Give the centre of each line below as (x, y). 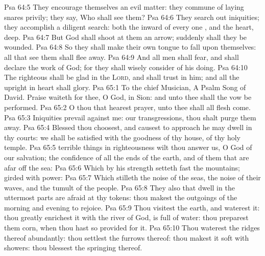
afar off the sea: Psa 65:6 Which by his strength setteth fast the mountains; (122, 167)
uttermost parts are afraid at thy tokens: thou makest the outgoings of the (121, 197)
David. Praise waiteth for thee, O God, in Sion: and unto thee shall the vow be (128, 97)
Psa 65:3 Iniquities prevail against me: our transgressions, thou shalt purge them (130, 117)
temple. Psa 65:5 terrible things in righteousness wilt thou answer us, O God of (128, 147)
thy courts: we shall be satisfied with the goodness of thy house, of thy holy (122, 137)
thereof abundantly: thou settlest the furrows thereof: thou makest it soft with (127, 237)
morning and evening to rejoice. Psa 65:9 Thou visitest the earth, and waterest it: (132, 207)
